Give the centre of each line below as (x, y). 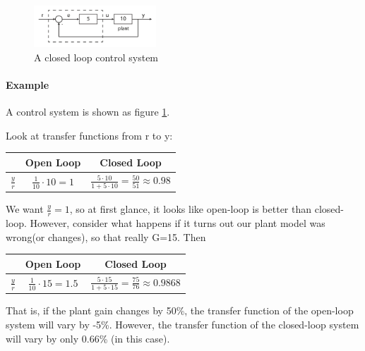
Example (28, 84)
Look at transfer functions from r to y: (89, 135)
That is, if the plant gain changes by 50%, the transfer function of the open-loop (180, 310)
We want (25, 209)
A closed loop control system (96, 57)
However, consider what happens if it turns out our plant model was (178, 223)
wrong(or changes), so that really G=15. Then (106, 236)
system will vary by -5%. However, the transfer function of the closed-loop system (182, 325)
